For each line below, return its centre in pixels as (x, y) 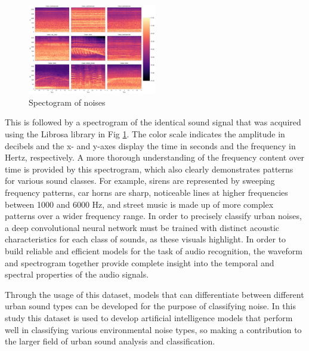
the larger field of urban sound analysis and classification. (110, 341)
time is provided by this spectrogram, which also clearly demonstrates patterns (149, 169)
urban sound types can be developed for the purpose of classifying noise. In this (150, 306)
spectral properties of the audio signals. (77, 274)
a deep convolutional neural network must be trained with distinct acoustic (142, 227)
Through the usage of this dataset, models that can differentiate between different (154, 294)
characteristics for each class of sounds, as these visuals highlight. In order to (146, 239)
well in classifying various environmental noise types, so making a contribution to (153, 329)
